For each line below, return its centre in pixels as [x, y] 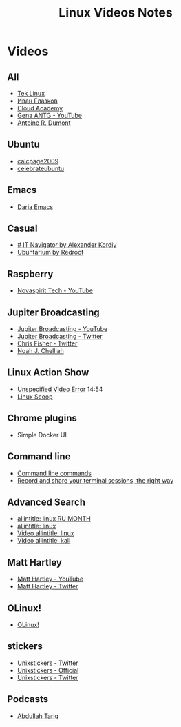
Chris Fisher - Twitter [47, 343]
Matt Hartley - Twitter [47, 586]
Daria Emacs [35, 207]
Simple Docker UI [42, 435]
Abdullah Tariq [38, 716]
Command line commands [54, 473]
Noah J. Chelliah [40, 351]
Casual [22, 229]
